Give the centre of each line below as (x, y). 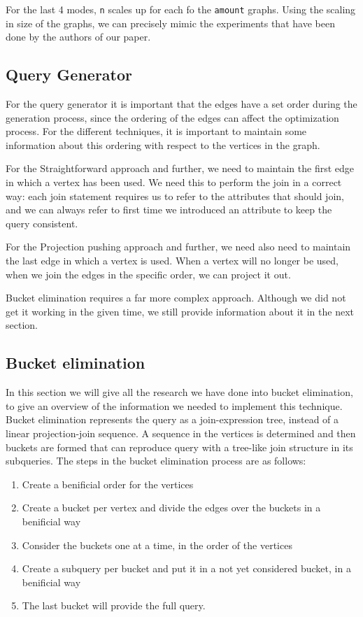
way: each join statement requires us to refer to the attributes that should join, (175, 196)
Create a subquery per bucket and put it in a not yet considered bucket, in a (186, 568)
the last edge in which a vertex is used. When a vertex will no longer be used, (172, 260)
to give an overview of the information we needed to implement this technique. (174, 405)
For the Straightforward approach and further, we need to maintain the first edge (180, 168)
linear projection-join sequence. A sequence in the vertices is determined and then (181, 433)
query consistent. (42, 223)
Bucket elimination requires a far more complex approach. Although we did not (176, 298)
